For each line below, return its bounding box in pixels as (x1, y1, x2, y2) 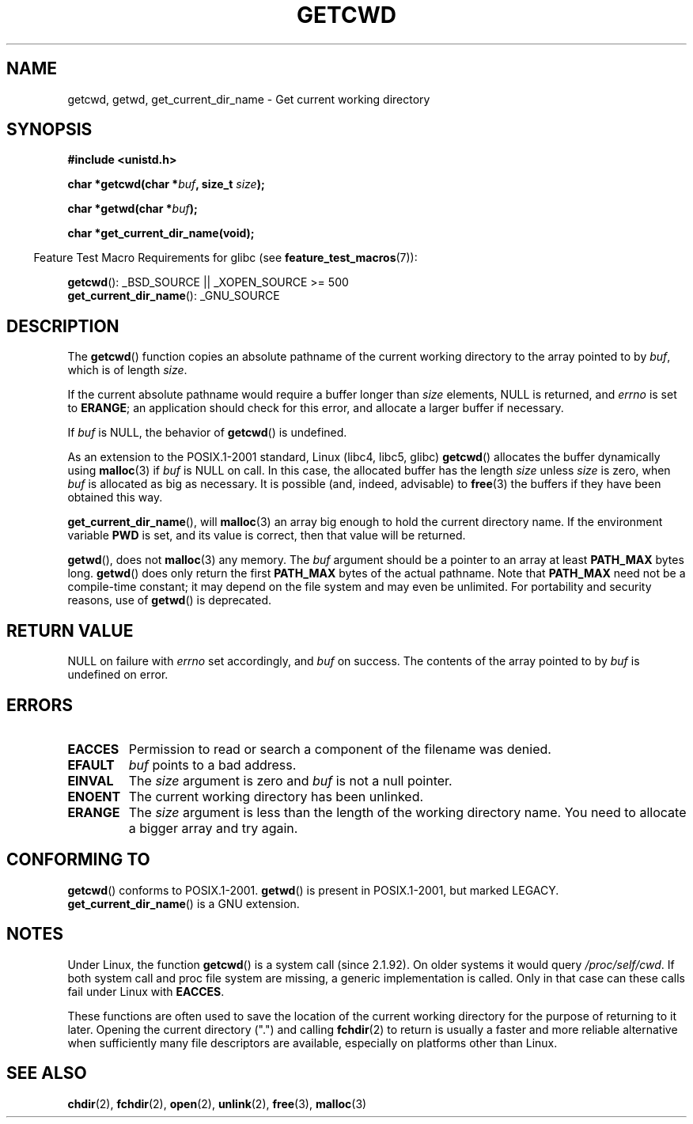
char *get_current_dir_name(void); (67, 226, 255, 240)
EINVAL (67, 772, 114, 789)
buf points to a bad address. (128, 756, 297, 773)
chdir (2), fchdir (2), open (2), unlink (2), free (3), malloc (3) (67, 1096, 367, 1111)
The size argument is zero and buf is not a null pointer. (128, 772, 453, 789)
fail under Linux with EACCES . (67, 984, 225, 998)
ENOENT (67, 788, 121, 804)
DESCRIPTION (6, 316, 119, 336)
